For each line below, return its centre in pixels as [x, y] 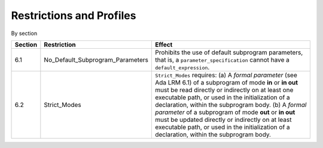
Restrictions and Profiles [74, 15]
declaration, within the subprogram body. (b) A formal [231, 105]
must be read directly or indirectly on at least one [224, 90]
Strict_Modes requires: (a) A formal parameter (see [226, 75]
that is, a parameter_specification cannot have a [222, 59]
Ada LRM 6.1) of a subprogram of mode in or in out [226, 82]
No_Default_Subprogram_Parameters [96, 59]
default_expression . [182, 67]
